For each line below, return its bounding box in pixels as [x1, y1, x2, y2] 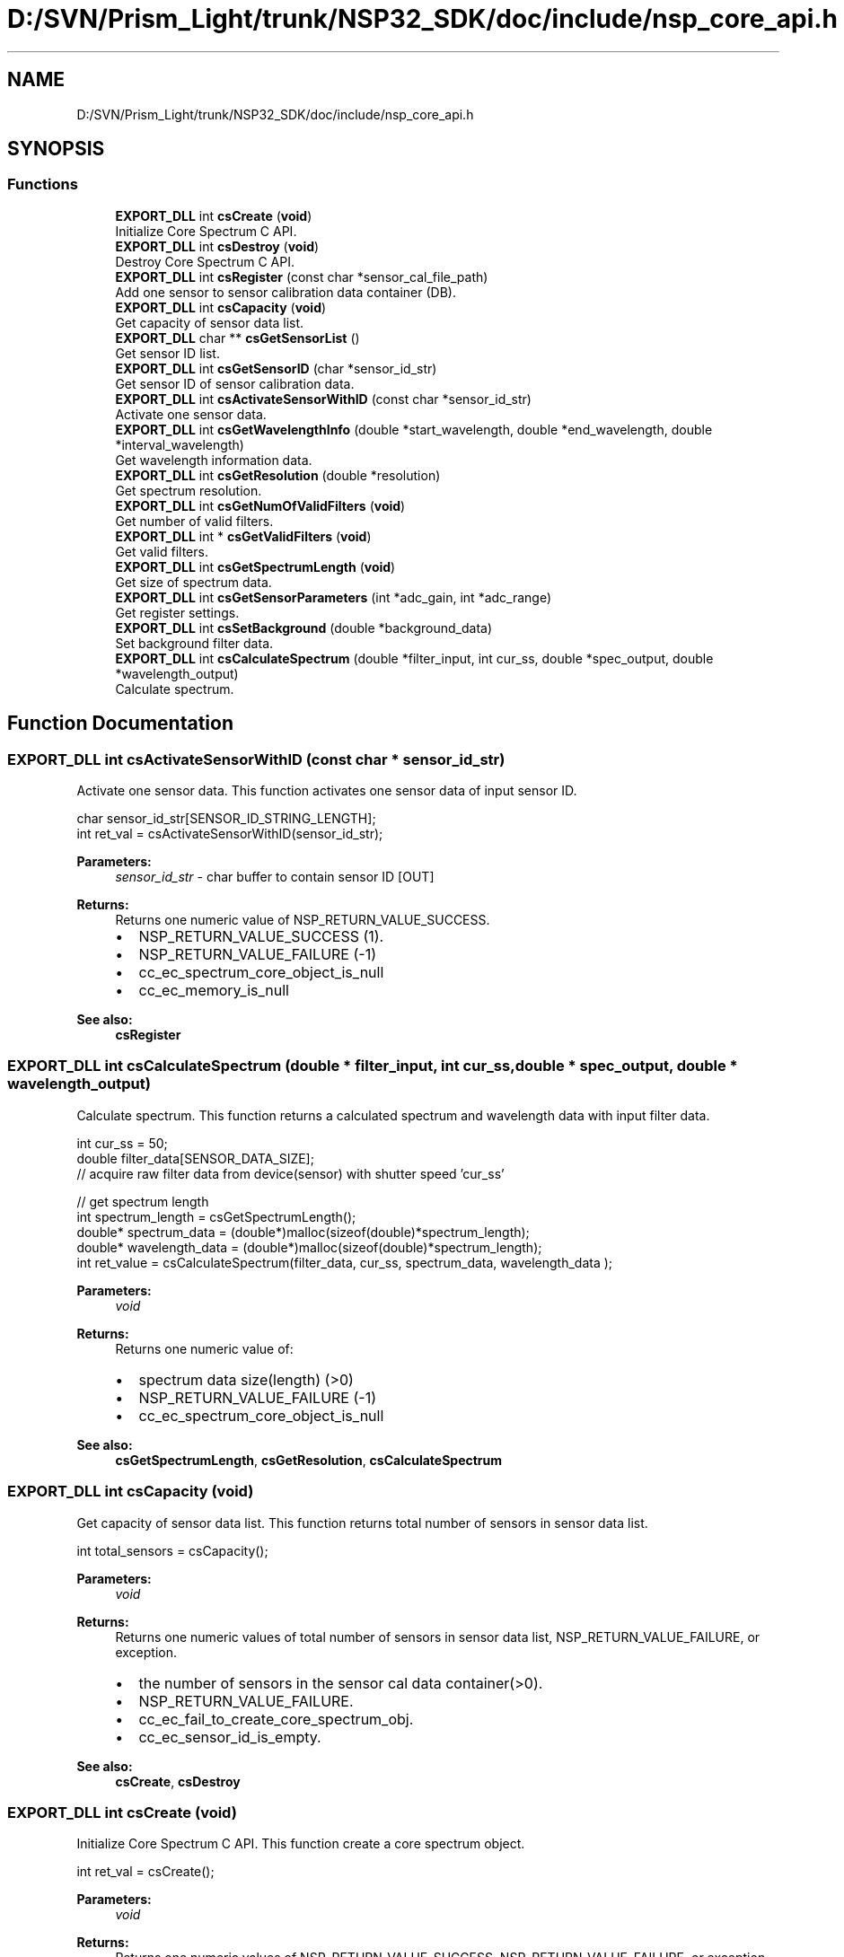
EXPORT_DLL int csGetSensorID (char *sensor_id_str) [115, 360, 437, 376]
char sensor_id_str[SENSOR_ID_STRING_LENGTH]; [76, 811, 376, 827]
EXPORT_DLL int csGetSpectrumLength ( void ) [115, 558, 396, 575]
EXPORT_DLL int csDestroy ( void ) [115, 238, 320, 254]
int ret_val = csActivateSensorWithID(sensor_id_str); [76, 826, 383, 842]
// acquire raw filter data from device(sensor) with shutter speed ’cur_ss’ [76, 1165, 505, 1181]
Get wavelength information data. [115, 452, 312, 468]
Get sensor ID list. [115, 345, 220, 361]
